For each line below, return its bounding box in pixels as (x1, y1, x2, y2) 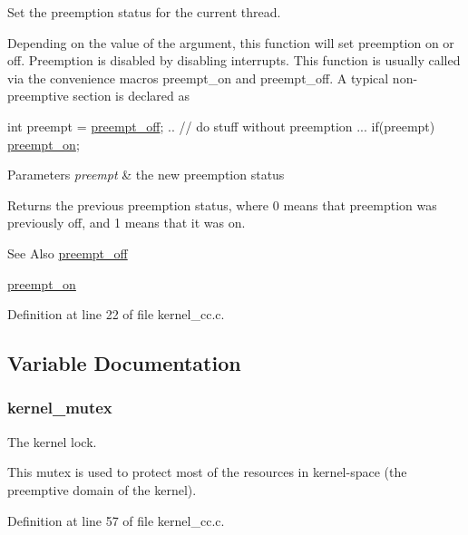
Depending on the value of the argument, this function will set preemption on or (7, 33, 454, 52)
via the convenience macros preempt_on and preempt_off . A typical (7, 68, 389, 87)
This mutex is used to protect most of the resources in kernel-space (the (7, 462, 407, 481)
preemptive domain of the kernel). (7, 480, 197, 499)
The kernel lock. (7, 432, 97, 451)
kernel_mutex (7, 396, 112, 419)
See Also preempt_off (7, 243, 128, 262)
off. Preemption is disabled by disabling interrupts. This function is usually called (7, 51, 461, 70)
